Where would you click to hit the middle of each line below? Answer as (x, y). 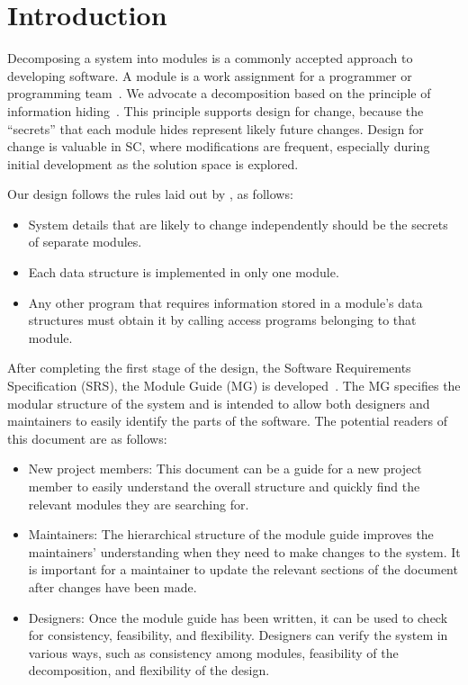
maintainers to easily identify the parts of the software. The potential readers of (228, 421)
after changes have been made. (112, 586)
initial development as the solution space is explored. (153, 163)
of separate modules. (85, 242)
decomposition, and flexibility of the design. (149, 670)
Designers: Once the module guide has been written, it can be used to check (238, 617)
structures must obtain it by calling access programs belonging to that (222, 320)
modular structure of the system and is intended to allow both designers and (219, 403)
